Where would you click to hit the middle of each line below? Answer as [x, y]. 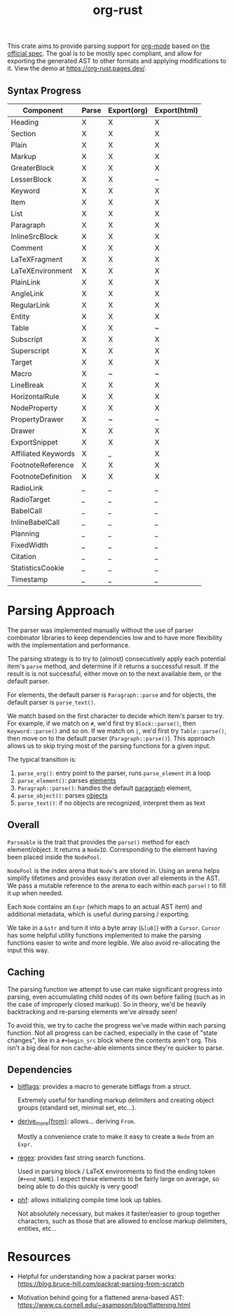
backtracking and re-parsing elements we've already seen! [92, 1011]
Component [43, 110]
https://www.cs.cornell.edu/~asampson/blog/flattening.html [104, 1305]
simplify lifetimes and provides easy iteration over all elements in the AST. [114, 878]
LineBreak [27, 385]
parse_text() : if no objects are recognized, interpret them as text [111, 803]
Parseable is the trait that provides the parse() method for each [98, 842]
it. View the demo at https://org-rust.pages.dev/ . [77, 68]
